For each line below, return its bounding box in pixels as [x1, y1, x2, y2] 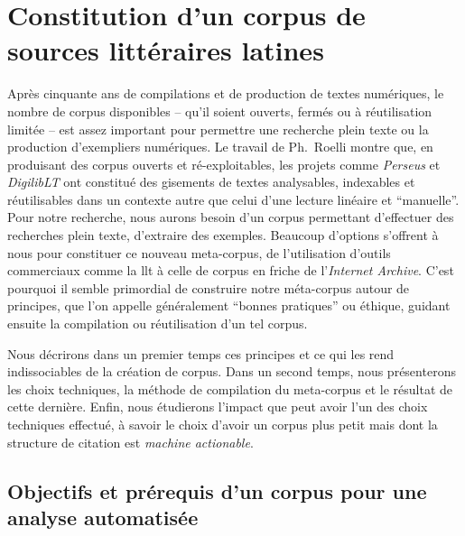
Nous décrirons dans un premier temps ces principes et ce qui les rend [7, 344, 395, 363]
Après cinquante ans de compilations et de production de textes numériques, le [7, 84, 444, 103]
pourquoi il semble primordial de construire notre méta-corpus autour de [7, 278, 410, 297]
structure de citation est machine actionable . [7, 432, 254, 451]
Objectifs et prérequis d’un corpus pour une [7, 476, 427, 504]
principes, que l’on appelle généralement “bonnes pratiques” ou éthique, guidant [7, 296, 451, 315]
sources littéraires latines [7, 32, 324, 69]
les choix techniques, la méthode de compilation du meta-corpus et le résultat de [7, 379, 453, 398]
